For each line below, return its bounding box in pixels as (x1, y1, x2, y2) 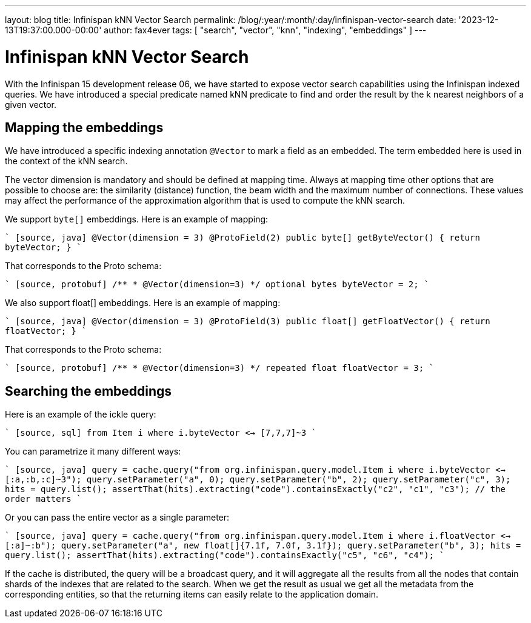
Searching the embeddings (5, 383, 172, 399)
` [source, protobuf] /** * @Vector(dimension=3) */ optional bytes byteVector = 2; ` (5, 279, 429, 290)
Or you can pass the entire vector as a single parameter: (5, 512, 230, 523)
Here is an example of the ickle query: (5, 409, 156, 420)
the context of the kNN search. (5, 156, 128, 167)
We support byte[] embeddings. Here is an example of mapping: (5, 214, 269, 225)
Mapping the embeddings (5, 119, 164, 135)
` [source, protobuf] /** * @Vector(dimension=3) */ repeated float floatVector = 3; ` (5, 363, 435, 373)
